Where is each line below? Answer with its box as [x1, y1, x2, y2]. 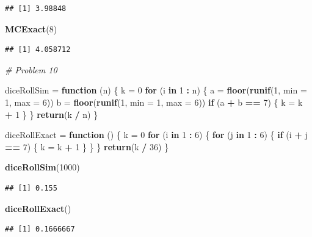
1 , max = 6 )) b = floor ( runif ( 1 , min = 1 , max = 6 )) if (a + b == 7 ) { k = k [5, 95, 303, 108]
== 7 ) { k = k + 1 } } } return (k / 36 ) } [5, 140, 169, 153]
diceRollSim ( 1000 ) [5, 161, 80, 173]
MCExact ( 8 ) [5, 22, 57, 35]
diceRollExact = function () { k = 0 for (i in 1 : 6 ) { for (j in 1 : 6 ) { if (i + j [5, 128, 308, 141]
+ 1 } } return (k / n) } [5, 108, 98, 120]
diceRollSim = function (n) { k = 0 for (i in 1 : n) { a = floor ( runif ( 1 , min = [5, 84, 307, 97]
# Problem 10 [5, 63, 57, 76]
